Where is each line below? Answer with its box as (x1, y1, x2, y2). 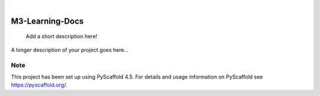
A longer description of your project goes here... (11, 46, 129, 53)
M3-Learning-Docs (11, 16, 84, 26)
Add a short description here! (25, 33, 98, 40)
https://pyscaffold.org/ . (11, 81, 68, 88)
